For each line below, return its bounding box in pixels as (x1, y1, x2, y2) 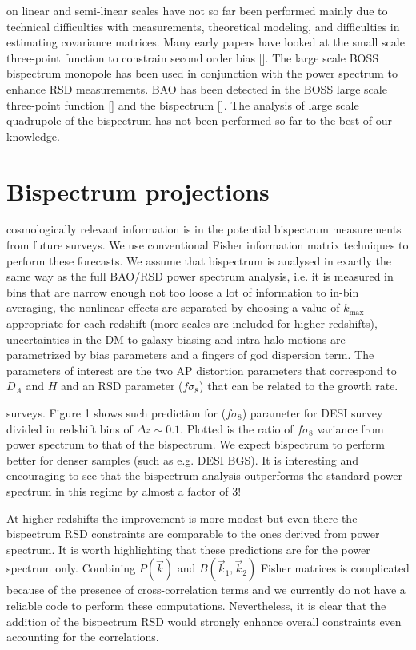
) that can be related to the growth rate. (199, 377, 398, 394)
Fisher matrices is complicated (260, 560, 410, 576)
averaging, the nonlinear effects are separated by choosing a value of (6, 299, 340, 316)
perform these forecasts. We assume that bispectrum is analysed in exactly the (6, 252, 392, 269)
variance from (317, 420, 384, 437)
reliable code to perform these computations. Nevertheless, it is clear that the (6, 596, 386, 613)
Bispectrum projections (6, 174, 270, 207)
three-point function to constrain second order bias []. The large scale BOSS (6, 49, 379, 66)
